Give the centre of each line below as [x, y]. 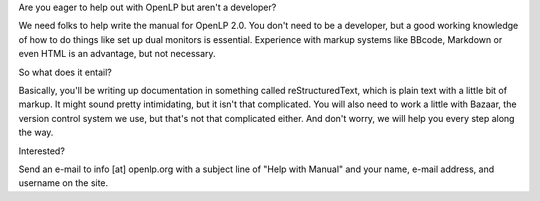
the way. [36, 132]
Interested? [41, 151]
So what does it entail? [65, 72]
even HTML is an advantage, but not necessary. [117, 54]
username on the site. [63, 183]
